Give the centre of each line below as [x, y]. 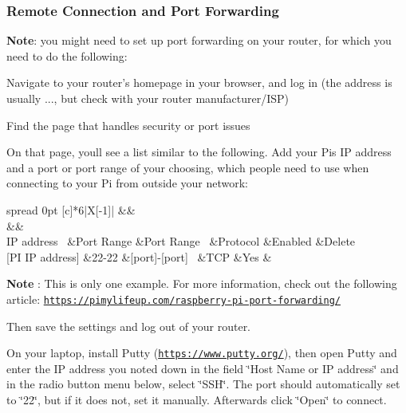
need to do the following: [67, 55]
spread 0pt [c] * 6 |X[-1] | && [71, 209]
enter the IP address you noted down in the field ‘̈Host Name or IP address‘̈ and [203, 368]
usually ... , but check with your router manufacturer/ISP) [148, 98]
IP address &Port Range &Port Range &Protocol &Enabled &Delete [181, 241]
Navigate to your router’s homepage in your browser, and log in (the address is [199, 83]
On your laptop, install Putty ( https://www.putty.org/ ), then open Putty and [202, 353]
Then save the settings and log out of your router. [129, 326]
